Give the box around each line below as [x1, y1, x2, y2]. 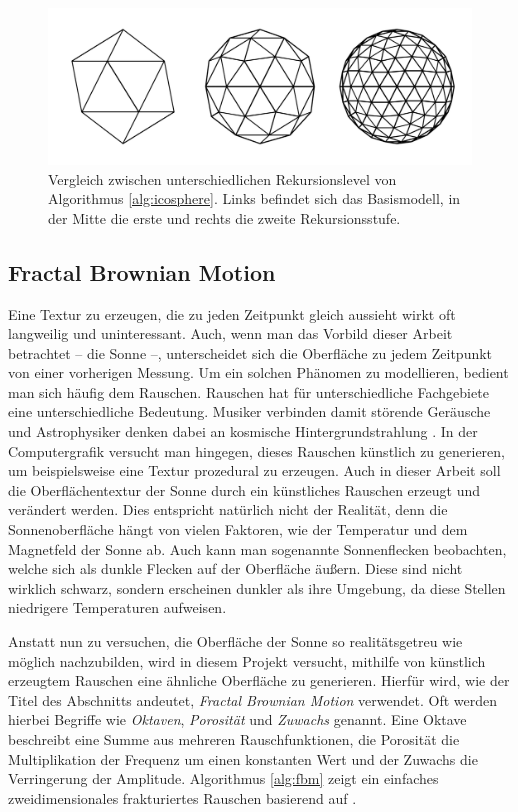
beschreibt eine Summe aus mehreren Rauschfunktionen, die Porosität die [8, 728, 460, 749]
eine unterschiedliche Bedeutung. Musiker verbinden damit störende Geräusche [8, 401, 491, 422]
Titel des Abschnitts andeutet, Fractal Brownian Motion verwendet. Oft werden [8, 689, 497, 710]
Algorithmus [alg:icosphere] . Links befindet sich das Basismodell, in [48, 188, 461, 209]
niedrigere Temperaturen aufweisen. [8, 597, 227, 618]
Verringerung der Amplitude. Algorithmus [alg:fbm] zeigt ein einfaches [8, 768, 439, 789]
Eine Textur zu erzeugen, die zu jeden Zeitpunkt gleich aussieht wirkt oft [8, 303, 456, 324]
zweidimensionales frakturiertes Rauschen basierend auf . [8, 787, 357, 808]
